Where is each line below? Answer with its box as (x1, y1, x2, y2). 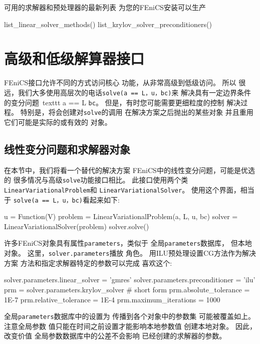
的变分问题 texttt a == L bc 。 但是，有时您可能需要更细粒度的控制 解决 (4, 97, 241, 107)
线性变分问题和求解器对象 (4, 141, 130, 156)
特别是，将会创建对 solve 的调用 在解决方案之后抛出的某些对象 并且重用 (20, 107, 253, 117)
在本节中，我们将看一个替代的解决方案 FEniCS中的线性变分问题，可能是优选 (4, 164, 255, 175)
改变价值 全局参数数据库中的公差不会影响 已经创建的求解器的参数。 (4, 330, 226, 341)
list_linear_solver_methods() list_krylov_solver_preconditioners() (4, 19, 212, 29)
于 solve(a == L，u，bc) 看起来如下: (4, 194, 120, 205)
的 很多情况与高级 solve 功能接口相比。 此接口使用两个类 (4, 175, 188, 185)
